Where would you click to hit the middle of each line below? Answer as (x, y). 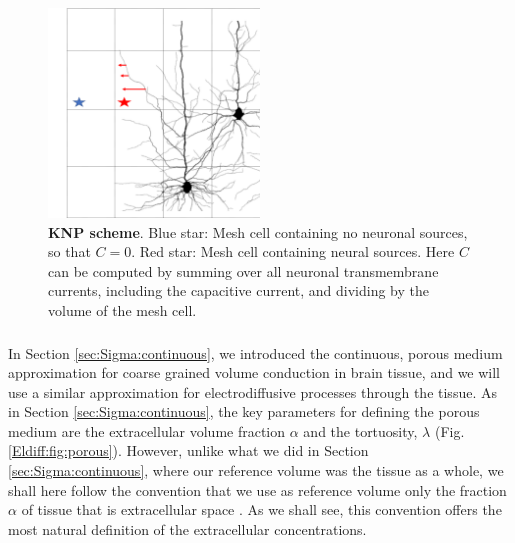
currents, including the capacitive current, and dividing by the (239, 290)
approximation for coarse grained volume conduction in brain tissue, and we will (254, 372)
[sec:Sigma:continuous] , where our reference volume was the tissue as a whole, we (256, 470)
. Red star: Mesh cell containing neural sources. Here (293, 251)
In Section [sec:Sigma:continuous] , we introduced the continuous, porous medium (255, 352)
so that (69, 251)
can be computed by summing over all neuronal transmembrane (243, 270)
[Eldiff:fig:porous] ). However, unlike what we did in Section (188, 450)
